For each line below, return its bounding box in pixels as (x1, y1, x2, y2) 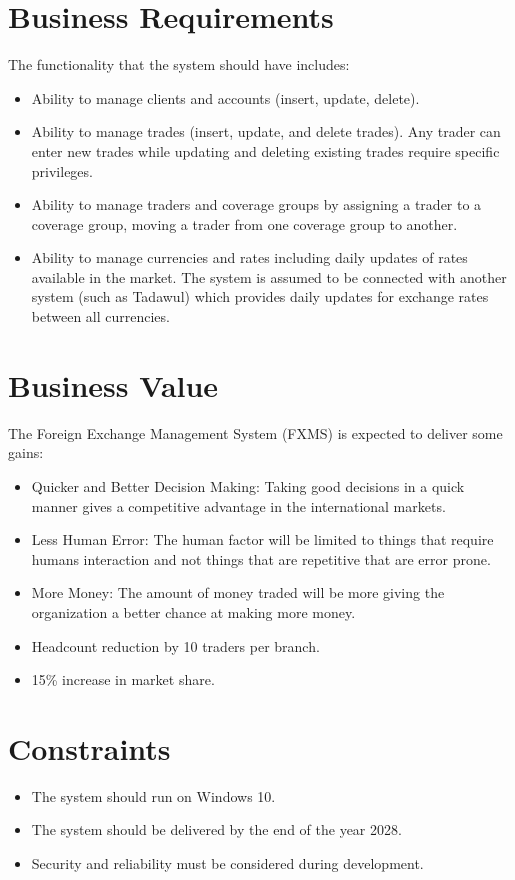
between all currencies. (31, 306, 170, 327)
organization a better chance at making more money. (31, 601, 356, 622)
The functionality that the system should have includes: (8, 54, 350, 75)
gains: (8, 442, 44, 463)
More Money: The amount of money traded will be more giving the (31, 582, 445, 603)
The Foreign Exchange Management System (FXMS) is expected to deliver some (8, 422, 503, 443)
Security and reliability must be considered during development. (31, 853, 424, 874)
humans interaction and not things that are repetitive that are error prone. (31, 548, 491, 569)
